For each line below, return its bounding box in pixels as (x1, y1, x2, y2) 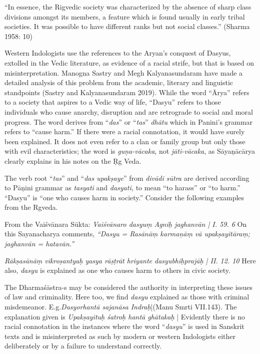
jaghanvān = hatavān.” (4, 238, 74, 249)
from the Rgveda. (4, 202, 58, 212)
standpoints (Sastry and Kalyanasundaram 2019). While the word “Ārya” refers (4, 87, 249, 97)
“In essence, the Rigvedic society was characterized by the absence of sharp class (4, 2, 251, 12)
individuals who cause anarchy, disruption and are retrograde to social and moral (4, 106, 253, 117)
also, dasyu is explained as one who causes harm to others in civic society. (4, 265, 230, 275)
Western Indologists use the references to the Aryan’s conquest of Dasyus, (4, 48, 231, 58)
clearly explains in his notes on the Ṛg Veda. (4, 155, 141, 166)
